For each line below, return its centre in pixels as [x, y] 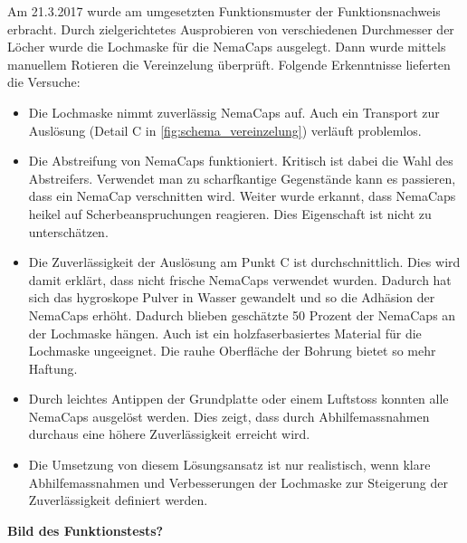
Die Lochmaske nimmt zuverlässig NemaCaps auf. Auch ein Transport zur [234, 112]
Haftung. [53, 368]
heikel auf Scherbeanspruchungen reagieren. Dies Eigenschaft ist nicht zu [230, 213]
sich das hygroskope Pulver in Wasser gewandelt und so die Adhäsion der [232, 297]
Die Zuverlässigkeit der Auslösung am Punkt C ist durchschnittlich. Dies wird [244, 262]
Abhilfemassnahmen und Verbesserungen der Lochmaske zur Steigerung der [238, 482]
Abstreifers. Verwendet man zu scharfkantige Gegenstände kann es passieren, [242, 178]
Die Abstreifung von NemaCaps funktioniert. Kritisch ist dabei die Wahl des [241, 161]
